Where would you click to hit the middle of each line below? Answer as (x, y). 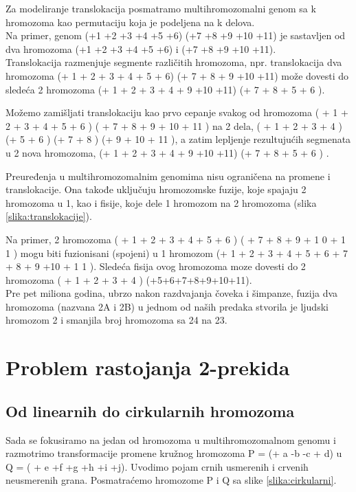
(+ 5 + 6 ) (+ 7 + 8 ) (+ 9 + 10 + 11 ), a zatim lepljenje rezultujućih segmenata (178, 139)
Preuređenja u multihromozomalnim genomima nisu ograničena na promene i (168, 176)
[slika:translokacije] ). (49, 216)
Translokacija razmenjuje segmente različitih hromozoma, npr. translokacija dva (174, 62)
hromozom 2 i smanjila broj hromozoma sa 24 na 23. (116, 320)
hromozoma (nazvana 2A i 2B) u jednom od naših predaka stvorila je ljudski (167, 306)
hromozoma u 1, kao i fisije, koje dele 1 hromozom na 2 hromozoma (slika (161, 202)
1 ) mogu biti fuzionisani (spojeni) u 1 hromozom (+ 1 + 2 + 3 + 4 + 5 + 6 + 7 (177, 253)
